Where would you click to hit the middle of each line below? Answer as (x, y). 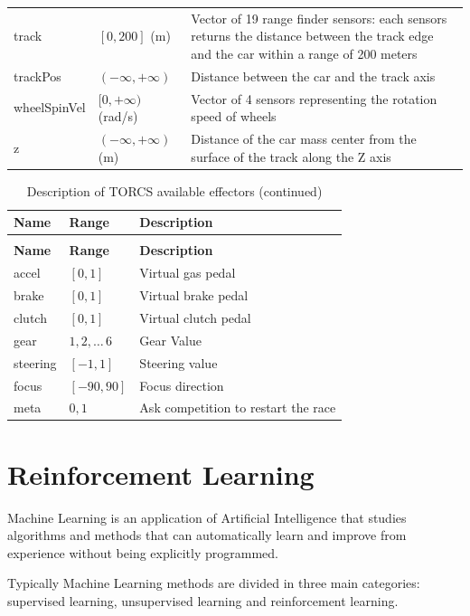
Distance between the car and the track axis (313, 76)
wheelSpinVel (50, 107)
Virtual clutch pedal (195, 317)
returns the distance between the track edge (312, 36)
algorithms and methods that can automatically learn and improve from (207, 535)
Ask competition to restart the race (238, 408)
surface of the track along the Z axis (291, 156)
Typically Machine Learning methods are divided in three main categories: (214, 583)
